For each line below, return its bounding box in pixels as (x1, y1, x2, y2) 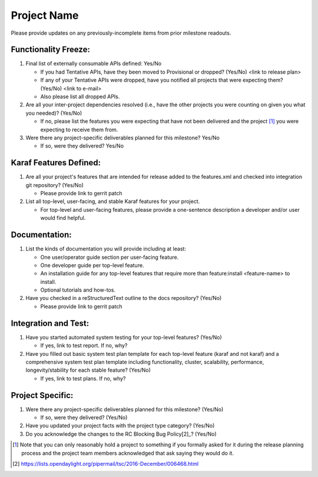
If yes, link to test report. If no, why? (40, 342, 128, 349)
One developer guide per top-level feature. (40, 262, 144, 269)
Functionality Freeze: (11, 45, 91, 55)
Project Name (11, 9, 79, 22)
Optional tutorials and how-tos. (40, 286, 116, 293)
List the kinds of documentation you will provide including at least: (25, 245, 187, 252)
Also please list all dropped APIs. (40, 93, 120, 100)
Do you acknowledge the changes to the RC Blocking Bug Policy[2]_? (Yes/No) (25, 430, 217, 438)
